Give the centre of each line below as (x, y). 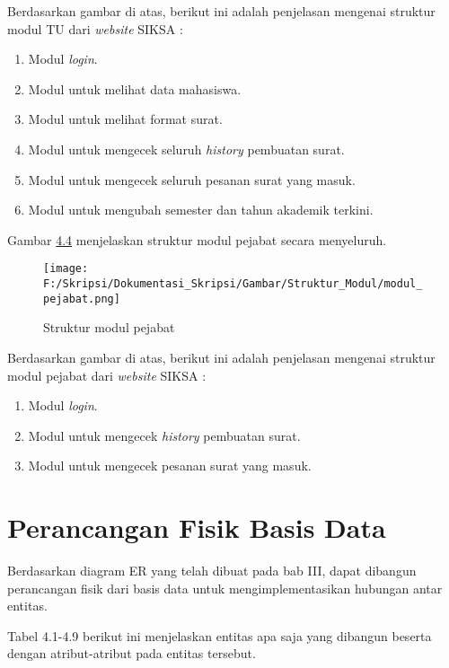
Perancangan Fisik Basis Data (197, 527)
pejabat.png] (82, 299)
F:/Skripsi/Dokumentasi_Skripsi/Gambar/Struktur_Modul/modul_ (233, 284)
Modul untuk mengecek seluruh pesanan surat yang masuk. (192, 179)
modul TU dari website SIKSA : (95, 28)
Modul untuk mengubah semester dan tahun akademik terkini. (201, 210)
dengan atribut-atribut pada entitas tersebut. (132, 653)
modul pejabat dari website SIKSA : (107, 375)
